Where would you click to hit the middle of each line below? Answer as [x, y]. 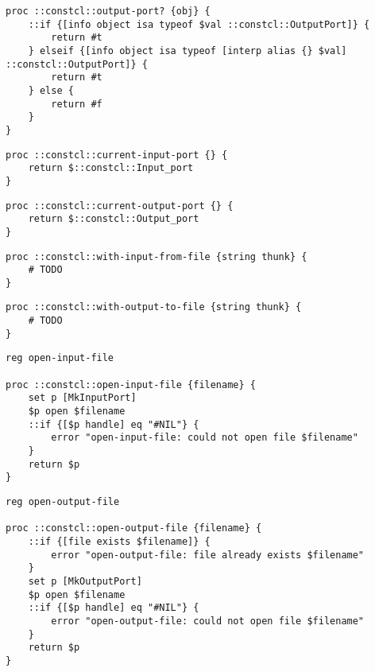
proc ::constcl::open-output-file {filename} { [134, 528]
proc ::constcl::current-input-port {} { [117, 155]
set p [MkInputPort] [82, 398]
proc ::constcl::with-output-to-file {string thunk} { [154, 307]
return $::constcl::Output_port [114, 219]
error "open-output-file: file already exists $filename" [208, 555]
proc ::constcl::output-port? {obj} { [108, 11]
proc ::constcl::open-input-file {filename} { [131, 385]
